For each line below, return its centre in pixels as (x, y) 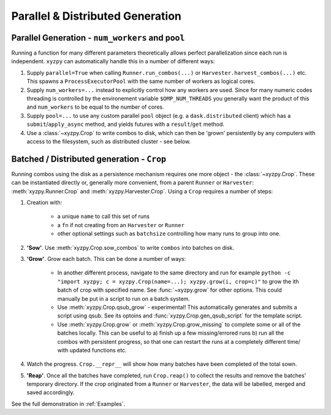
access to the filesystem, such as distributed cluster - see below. (109, 141)
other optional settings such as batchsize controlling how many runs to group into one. (169, 234)
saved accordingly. (51, 392)
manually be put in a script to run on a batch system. (124, 298)
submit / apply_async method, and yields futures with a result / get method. (126, 124)
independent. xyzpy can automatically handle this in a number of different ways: (113, 61)
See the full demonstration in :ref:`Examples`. (68, 404)
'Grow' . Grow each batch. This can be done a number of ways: (106, 259)
